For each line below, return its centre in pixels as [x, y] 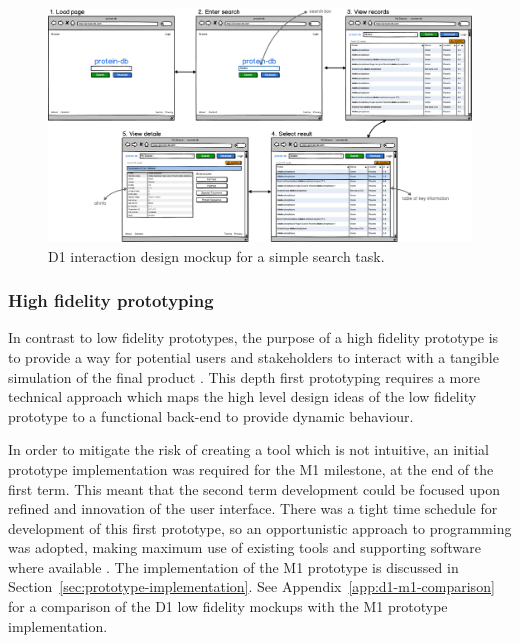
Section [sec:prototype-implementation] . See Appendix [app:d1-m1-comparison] [251, 586]
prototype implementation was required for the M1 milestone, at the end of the [251, 468]
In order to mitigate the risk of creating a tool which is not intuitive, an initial [248, 449]
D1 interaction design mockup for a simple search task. [216, 255]
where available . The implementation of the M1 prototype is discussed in [233, 566]
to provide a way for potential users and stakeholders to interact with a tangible [253, 356]
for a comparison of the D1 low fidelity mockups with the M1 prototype [228, 606]
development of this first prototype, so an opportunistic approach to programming [260, 527]
